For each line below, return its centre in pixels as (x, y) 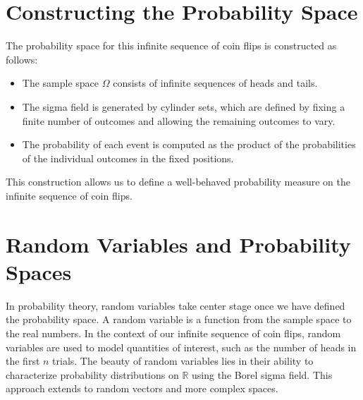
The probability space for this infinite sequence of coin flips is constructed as (171, 46)
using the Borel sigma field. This (262, 374)
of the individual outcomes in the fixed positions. (128, 158)
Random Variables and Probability (178, 244)
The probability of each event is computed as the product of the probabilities (189, 144)
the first (23, 361)
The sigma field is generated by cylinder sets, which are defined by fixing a (184, 106)
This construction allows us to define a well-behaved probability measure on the (178, 182)
